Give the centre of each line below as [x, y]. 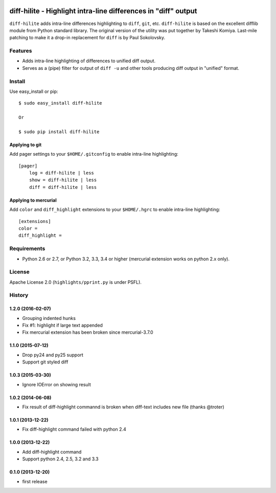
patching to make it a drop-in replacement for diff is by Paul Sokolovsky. [87, 38]
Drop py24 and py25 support [53, 355]
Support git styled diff [45, 362]
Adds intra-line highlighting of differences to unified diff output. [89, 61]
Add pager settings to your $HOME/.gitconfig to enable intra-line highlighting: [94, 154]
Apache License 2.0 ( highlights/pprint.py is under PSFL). [75, 282]
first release [35, 481]
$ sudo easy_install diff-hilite [60, 103]
